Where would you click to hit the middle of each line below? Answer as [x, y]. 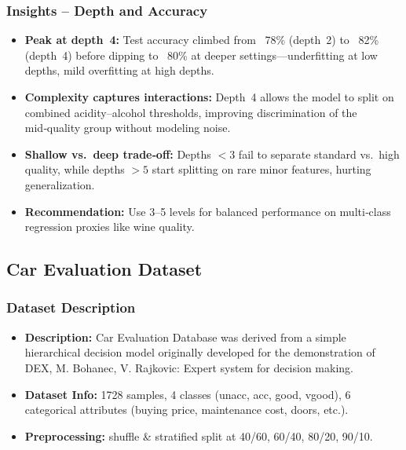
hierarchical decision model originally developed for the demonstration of [200, 352]
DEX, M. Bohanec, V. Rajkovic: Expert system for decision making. [189, 367]
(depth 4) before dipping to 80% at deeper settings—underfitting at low [201, 55]
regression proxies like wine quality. [110, 227]
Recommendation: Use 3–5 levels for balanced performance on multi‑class [208, 211]
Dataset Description [71, 307]
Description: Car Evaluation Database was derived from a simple [185, 337]
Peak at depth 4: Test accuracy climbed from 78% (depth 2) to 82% [202, 40]
